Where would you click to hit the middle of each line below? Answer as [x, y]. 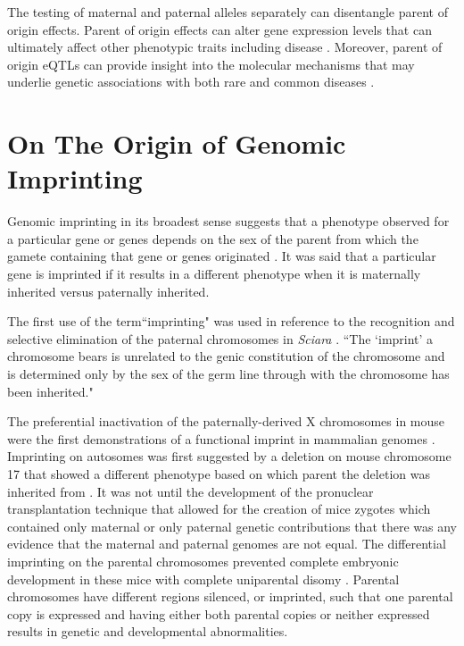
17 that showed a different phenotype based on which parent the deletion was [219, 474]
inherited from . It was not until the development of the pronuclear [191, 491]
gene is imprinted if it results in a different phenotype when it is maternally [214, 274]
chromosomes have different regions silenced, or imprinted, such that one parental [230, 596]
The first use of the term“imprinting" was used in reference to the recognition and [231, 321]
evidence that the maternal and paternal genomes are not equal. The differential [227, 544]
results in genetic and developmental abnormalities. [148, 631]
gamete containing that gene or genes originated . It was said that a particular [222, 256]
